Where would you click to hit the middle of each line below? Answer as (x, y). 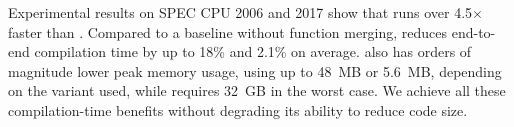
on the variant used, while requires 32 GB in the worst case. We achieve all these (257, 90)
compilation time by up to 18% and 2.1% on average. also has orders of (253, 51)
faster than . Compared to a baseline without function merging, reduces (228, 31)
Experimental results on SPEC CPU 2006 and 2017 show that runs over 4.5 (240, 12)
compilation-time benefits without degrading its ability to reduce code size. (238, 109)
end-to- (473, 31)
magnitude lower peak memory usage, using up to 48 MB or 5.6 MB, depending (255, 70)
